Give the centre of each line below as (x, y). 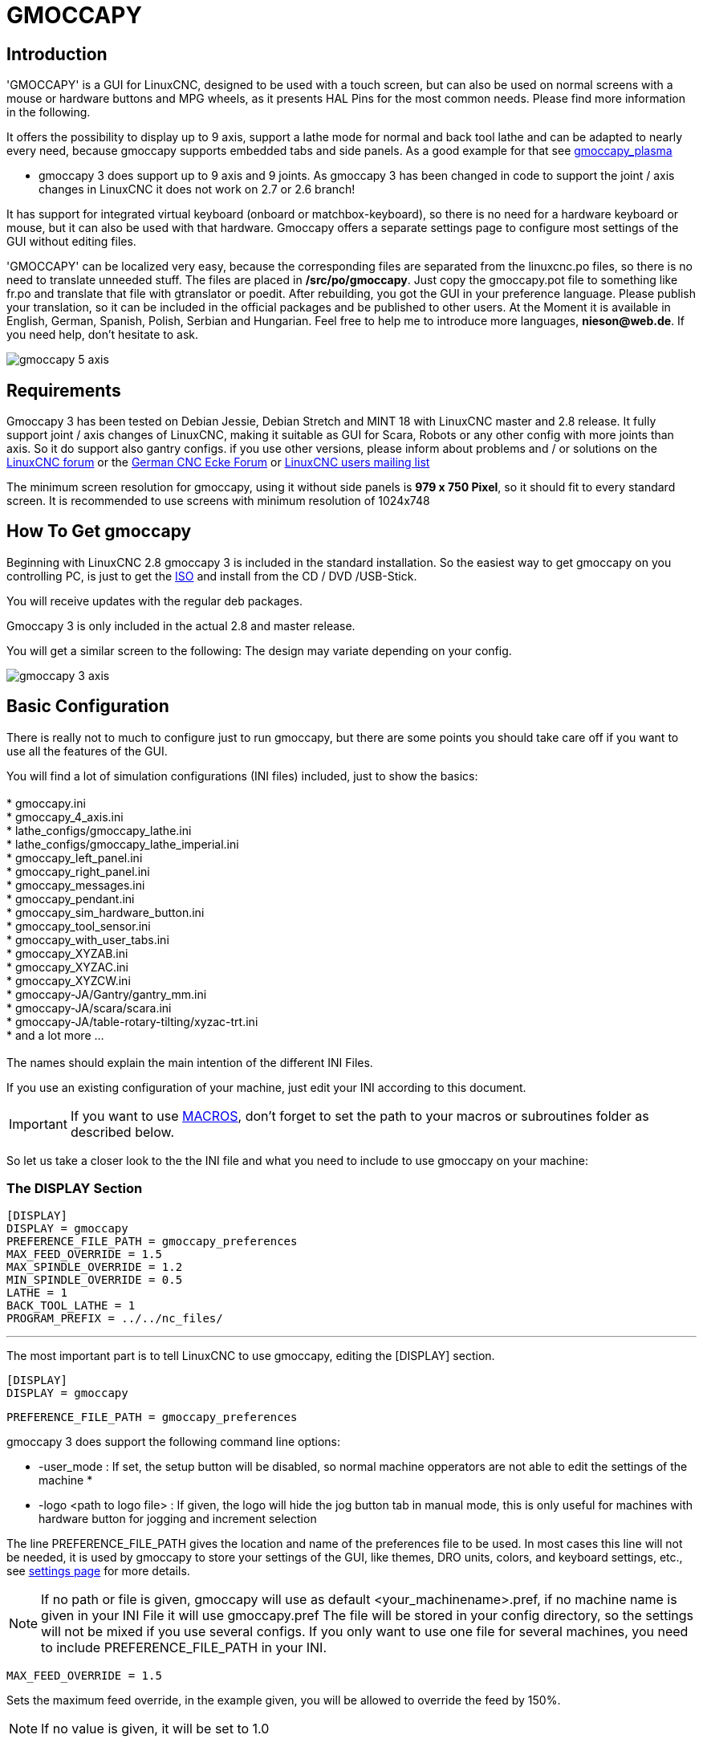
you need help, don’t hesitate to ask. (103, 335)
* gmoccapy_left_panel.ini (75, 857)
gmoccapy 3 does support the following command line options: (174, 1442)
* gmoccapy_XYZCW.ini (69, 980)
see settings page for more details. (98, 1571)
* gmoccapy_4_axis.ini (65, 817)
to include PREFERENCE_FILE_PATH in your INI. (184, 1648)
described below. (122, 1132)
